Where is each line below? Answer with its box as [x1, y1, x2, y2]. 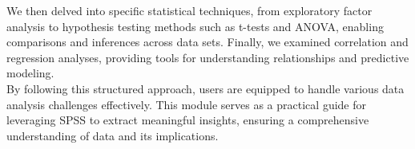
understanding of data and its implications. [6, 127, 219, 143]
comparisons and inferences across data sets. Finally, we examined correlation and [6, 33, 409, 50]
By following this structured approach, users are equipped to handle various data [6, 80, 405, 96]
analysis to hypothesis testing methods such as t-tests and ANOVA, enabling [6, 18, 384, 34]
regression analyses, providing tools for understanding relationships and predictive [6, 49, 409, 65]
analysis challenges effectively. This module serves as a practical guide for [6, 96, 366, 112]
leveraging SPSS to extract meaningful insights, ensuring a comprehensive [6, 112, 369, 128]
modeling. [6, 65, 54, 81]
